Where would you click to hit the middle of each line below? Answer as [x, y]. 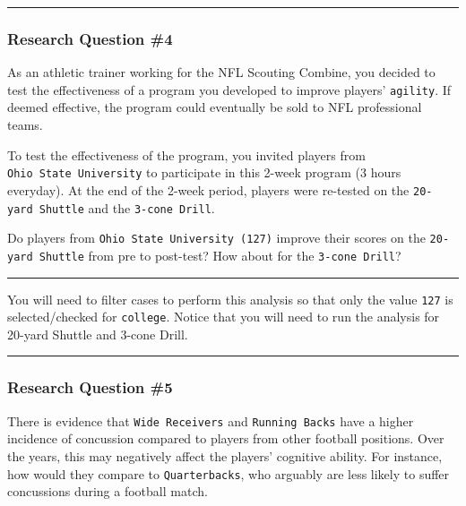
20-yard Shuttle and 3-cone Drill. [98, 334]
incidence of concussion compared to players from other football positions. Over [226, 438]
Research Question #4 [90, 38]
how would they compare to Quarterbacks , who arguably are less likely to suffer [229, 473]
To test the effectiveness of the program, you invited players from [186, 154]
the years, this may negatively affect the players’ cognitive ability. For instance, [225, 455]
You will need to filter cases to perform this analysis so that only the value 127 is [230, 299]
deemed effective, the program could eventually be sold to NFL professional [215, 107]
